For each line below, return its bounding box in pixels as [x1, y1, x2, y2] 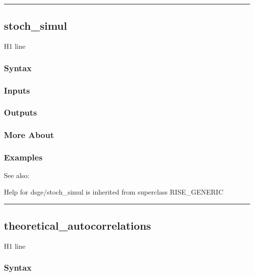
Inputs [4, 84, 30, 96]
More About [4, 129, 54, 141]
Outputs [4, 106, 37, 118]
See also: [4, 170, 30, 180]
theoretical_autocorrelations [4, 217, 151, 233]
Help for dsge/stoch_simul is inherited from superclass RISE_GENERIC [4, 186, 223, 197]
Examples [4, 151, 42, 163]
